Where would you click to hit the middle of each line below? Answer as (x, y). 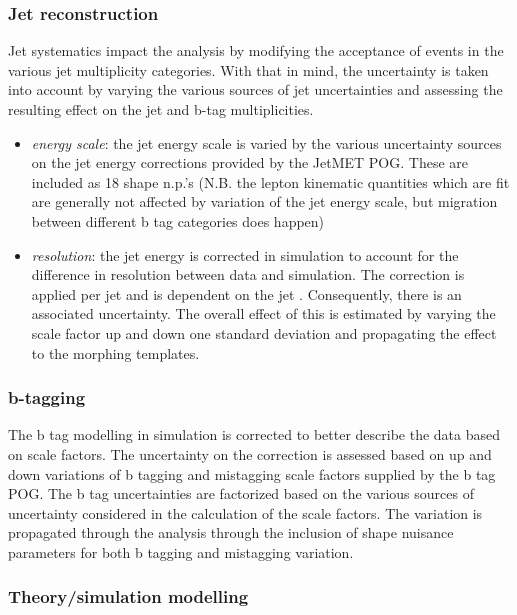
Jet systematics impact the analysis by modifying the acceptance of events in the (256, 50)
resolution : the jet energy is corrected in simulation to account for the (245, 254)
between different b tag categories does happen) (178, 220)
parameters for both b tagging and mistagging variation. (181, 551)
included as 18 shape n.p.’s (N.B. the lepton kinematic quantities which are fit (270, 181)
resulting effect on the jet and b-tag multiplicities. (161, 109)
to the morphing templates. (115, 352)
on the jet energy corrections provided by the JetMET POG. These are (249, 162)
